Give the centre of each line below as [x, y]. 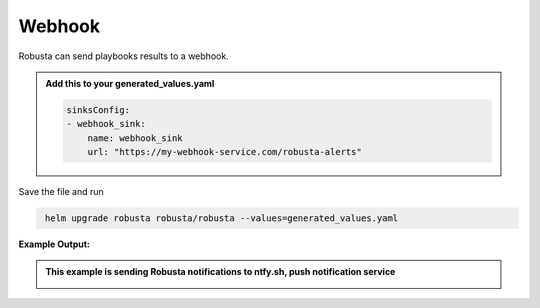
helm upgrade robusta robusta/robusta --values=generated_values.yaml [222, 218]
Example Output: [54, 244]
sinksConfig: [98, 109]
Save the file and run [61, 192]
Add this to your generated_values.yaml [130, 83]
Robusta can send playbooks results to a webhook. [123, 56]
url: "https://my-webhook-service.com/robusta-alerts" [224, 152]
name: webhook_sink [135, 138]
